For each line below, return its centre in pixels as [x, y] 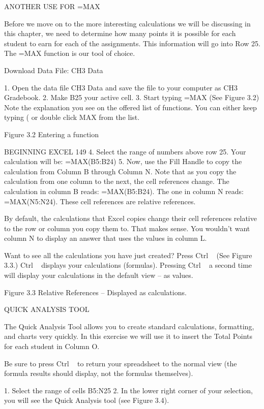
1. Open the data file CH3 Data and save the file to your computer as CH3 [121, 87]
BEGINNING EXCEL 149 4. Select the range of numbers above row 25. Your [125, 151]
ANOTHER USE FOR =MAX [52, 6]
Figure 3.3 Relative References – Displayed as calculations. [95, 292]
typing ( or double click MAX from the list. [72, 117]
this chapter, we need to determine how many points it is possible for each [120, 33]
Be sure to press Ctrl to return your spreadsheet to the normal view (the [121, 363]
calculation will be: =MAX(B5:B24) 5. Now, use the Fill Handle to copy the [123, 161]
